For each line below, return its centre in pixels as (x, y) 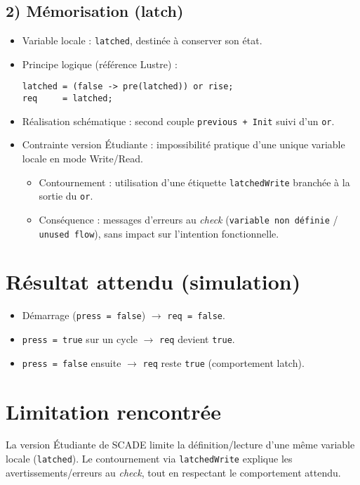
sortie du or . (66, 196)
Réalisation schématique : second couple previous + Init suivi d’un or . (178, 121)
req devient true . (197, 339)
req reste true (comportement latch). (224, 362)
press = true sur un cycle (80, 339)
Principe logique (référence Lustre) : (100, 64)
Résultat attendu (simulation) (153, 282)
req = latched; (67, 99)
